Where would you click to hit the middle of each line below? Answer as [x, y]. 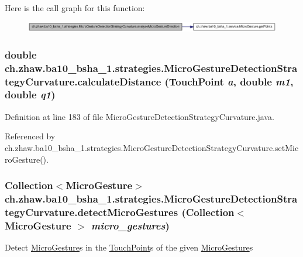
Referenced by [30, 136]
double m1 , [267, 81]
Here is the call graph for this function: [75, 8]
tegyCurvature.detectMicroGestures [92, 212]
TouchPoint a [201, 81]
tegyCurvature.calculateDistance [83, 81]
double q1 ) [30, 95]
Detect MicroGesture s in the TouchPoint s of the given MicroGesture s [129, 247]
